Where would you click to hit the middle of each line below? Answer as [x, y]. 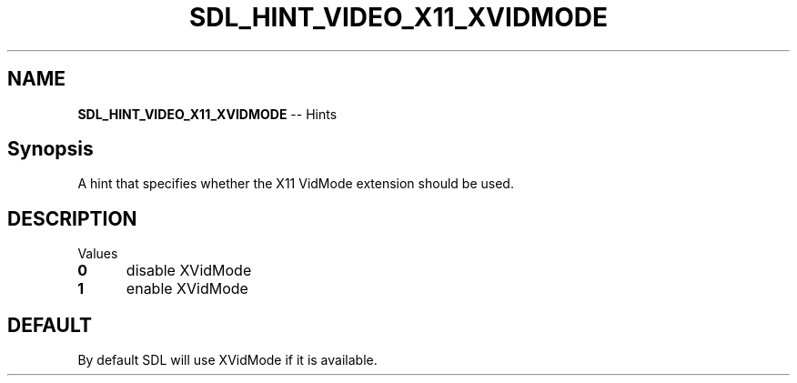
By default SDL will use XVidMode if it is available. [227, 360]
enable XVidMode [187, 289]
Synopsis [50, 149]
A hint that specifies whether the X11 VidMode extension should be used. [296, 184]
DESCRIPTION [72, 218]
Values [98, 254]
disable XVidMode [189, 271]
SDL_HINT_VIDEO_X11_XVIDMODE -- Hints [207, 114]
